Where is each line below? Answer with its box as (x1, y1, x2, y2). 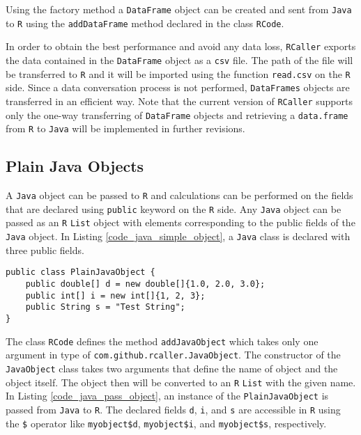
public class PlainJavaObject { (6, 267, 155, 278)
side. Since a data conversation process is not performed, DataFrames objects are (6, 80, 350, 95)
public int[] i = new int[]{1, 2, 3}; (25, 290, 206, 301)
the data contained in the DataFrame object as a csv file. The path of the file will (6, 52, 353, 67)
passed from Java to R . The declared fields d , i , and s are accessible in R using (6, 402, 341, 416)
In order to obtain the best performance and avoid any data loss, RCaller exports (6, 39, 356, 54)
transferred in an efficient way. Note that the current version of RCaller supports (6, 93, 353, 108)
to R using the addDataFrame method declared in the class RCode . (6, 15, 284, 30)
